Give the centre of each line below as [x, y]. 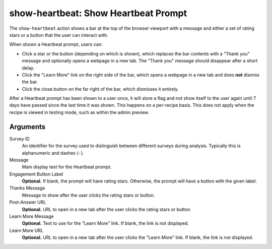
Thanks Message [27, 188]
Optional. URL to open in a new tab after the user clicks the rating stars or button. [107, 209]
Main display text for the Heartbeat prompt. [67, 167]
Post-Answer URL [28, 202]
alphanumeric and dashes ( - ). [53, 153]
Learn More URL [26, 230]
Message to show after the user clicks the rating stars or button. [88, 195]
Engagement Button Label [36, 174]
